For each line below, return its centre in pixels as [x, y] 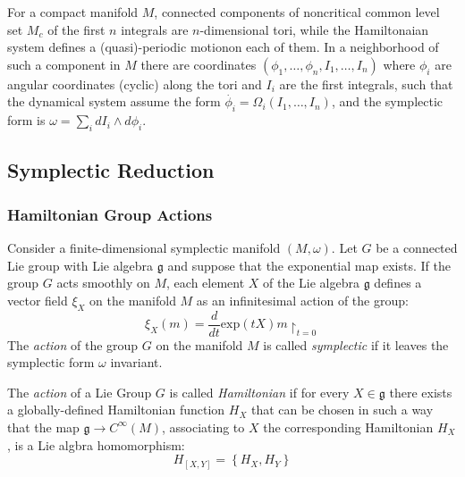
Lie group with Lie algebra [80, 265]
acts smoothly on [103, 283]
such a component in [64, 64]
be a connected [417, 247]
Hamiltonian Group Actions [110, 214]
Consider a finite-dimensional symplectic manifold [144, 247]
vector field [38, 300]
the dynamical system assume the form [114, 101]
